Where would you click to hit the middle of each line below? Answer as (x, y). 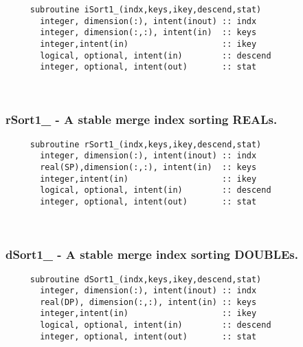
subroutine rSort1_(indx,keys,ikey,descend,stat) (146, 144)
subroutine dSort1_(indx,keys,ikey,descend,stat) (146, 279)
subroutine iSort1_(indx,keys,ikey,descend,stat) (146, 10)
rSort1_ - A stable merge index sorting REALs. (142, 119)
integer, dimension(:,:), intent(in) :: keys (148, 33)
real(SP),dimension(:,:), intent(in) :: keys (148, 168)
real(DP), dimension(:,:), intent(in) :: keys (148, 302)
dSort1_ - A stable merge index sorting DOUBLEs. (152, 254)
